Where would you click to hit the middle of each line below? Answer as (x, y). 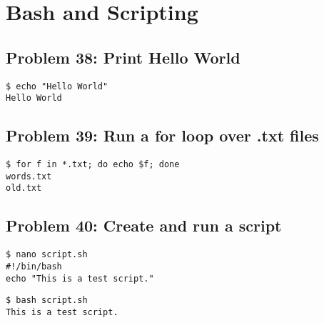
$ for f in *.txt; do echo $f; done (93, 165)
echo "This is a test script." (80, 278)
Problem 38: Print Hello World (123, 57)
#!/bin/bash (34, 266)
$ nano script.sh (47, 255)
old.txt (24, 188)
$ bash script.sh (47, 300)
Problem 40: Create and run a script (144, 225)
